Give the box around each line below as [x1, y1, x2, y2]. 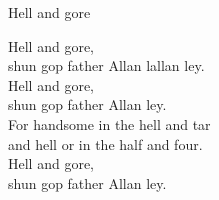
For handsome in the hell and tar [8, 113, 211, 134]
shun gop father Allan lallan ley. [8, 55, 205, 76]
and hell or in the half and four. [8, 133, 203, 154]
